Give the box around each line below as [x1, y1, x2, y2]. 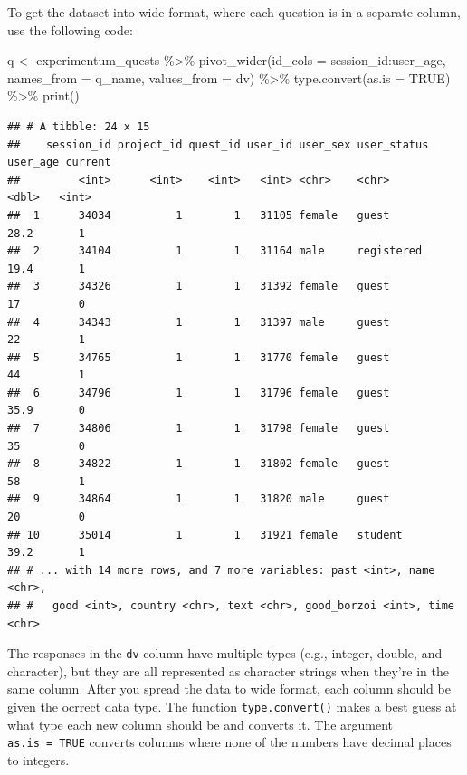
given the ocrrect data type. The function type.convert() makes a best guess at [7, 697, 457, 716]
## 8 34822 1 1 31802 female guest [7, 457, 390, 471]
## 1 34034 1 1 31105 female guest [7, 208, 390, 222]
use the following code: [7, 20, 133, 39]
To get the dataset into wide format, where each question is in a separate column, [7, 3, 461, 21]
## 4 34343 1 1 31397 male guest [7, 315, 390, 329]
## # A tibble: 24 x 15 [7, 120, 150, 133]
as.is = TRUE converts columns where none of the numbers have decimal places [7, 732, 452, 751]
